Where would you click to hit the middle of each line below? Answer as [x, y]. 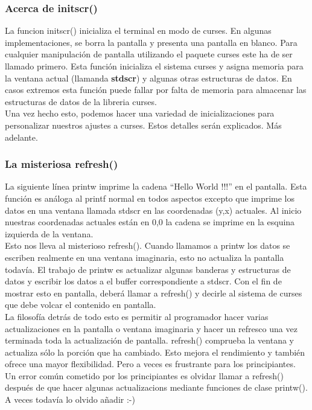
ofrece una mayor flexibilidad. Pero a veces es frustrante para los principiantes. [150, 364]
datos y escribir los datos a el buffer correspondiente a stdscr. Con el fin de [143, 281]
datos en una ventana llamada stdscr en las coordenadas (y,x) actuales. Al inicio [153, 210]
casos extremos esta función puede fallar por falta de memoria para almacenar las [156, 90]
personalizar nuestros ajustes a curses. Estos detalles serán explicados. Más [143, 125]
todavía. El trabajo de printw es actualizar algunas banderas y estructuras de [148, 269]
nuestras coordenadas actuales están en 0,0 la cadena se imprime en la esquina [150, 222]
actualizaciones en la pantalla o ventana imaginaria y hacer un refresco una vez [151, 328]
